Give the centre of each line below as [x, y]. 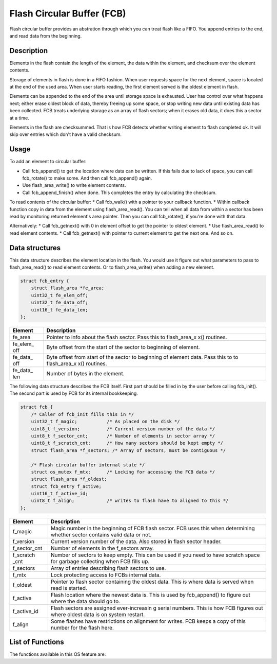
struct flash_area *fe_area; [68, 288]
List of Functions [37, 642]
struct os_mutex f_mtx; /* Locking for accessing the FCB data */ [123, 472]
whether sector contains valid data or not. [101, 534]
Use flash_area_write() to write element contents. [74, 185]
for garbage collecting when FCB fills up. [100, 561]
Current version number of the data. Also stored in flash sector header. [136, 541]
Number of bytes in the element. [86, 373]
